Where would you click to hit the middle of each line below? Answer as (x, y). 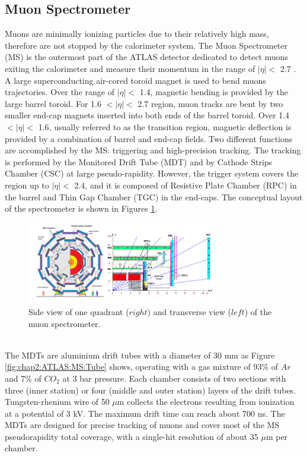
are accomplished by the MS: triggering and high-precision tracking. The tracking (153, 150)
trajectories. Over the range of (60, 92)
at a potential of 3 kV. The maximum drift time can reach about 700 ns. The (145, 413)
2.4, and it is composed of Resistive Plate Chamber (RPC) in (186, 185)
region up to (27, 185)
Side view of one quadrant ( (79, 311)
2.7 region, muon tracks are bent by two (210, 103)
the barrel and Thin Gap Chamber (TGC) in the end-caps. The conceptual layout (154, 196)
